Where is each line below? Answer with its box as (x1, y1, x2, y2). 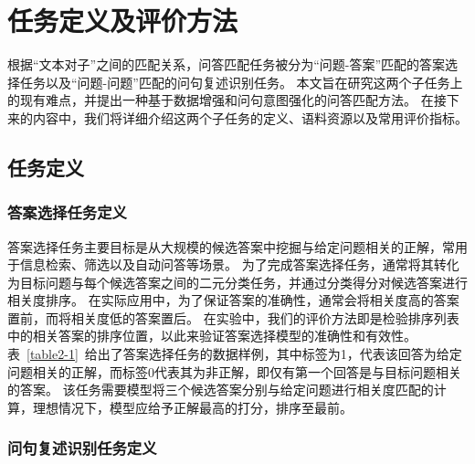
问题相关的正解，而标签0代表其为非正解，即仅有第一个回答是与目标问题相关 (7, 362, 461, 381)
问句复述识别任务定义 (7, 437, 157, 459)
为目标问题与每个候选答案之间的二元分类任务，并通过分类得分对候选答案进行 (7, 272, 468, 291)
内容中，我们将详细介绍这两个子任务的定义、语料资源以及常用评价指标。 (32, 108, 468, 127)
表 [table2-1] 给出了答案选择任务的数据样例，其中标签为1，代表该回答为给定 (7, 344, 462, 364)
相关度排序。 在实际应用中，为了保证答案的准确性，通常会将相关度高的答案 (7, 290, 459, 310)
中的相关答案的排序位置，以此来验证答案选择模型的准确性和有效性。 (7, 326, 417, 345)
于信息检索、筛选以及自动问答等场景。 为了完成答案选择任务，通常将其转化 (7, 255, 459, 274)
